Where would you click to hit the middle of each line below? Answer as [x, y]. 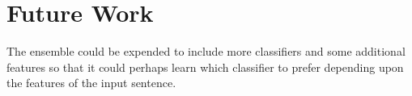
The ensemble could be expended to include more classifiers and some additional [206, 51]
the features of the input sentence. [91, 83]
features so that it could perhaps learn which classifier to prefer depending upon [205, 67]
